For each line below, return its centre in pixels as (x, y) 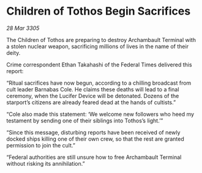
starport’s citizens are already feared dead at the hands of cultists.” (91, 102)
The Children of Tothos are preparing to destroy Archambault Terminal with (101, 40)
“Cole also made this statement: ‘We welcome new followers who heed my (100, 114)
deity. (13, 52)
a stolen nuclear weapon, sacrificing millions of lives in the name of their (97, 46)
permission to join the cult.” (41, 145)
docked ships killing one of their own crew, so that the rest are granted (95, 139)
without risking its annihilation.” (46, 163)
